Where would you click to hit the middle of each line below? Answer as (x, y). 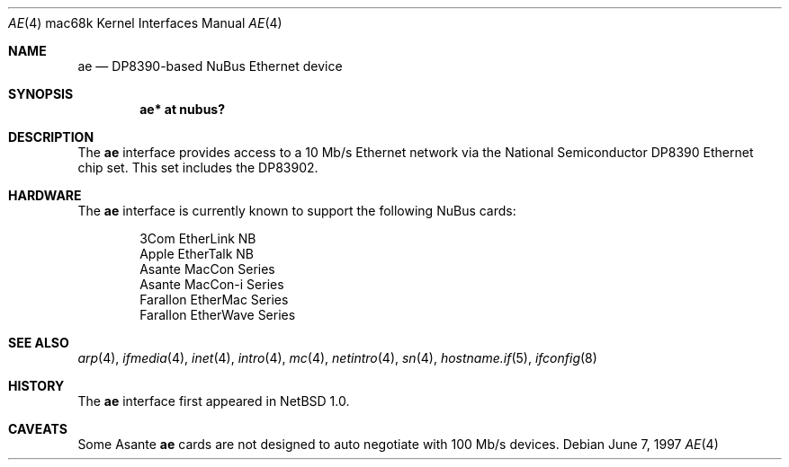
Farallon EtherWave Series (218, 315)
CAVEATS (38, 429)
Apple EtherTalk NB (197, 254)
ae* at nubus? (183, 109)
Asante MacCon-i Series (212, 284)
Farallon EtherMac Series (214, 300)
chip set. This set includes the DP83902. (198, 167)
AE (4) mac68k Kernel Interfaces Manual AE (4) (145, 23)
